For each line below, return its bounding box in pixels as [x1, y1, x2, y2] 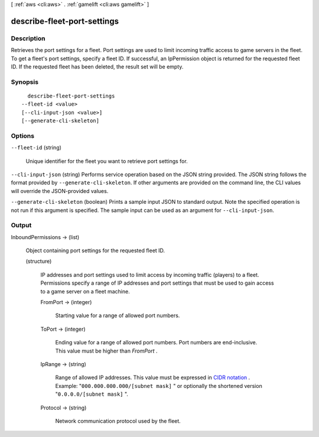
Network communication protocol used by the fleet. [55, 417, 181, 425]
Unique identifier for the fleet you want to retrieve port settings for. [25, 157, 188, 165]
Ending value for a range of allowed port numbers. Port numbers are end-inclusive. [55, 339, 258, 346]
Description [11, 34, 45, 43]
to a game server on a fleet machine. [40, 288, 130, 295]
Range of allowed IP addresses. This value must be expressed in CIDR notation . [55, 374, 250, 381]
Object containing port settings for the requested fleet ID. [25, 247, 165, 254]
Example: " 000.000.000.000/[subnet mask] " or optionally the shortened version [55, 382, 262, 389]
